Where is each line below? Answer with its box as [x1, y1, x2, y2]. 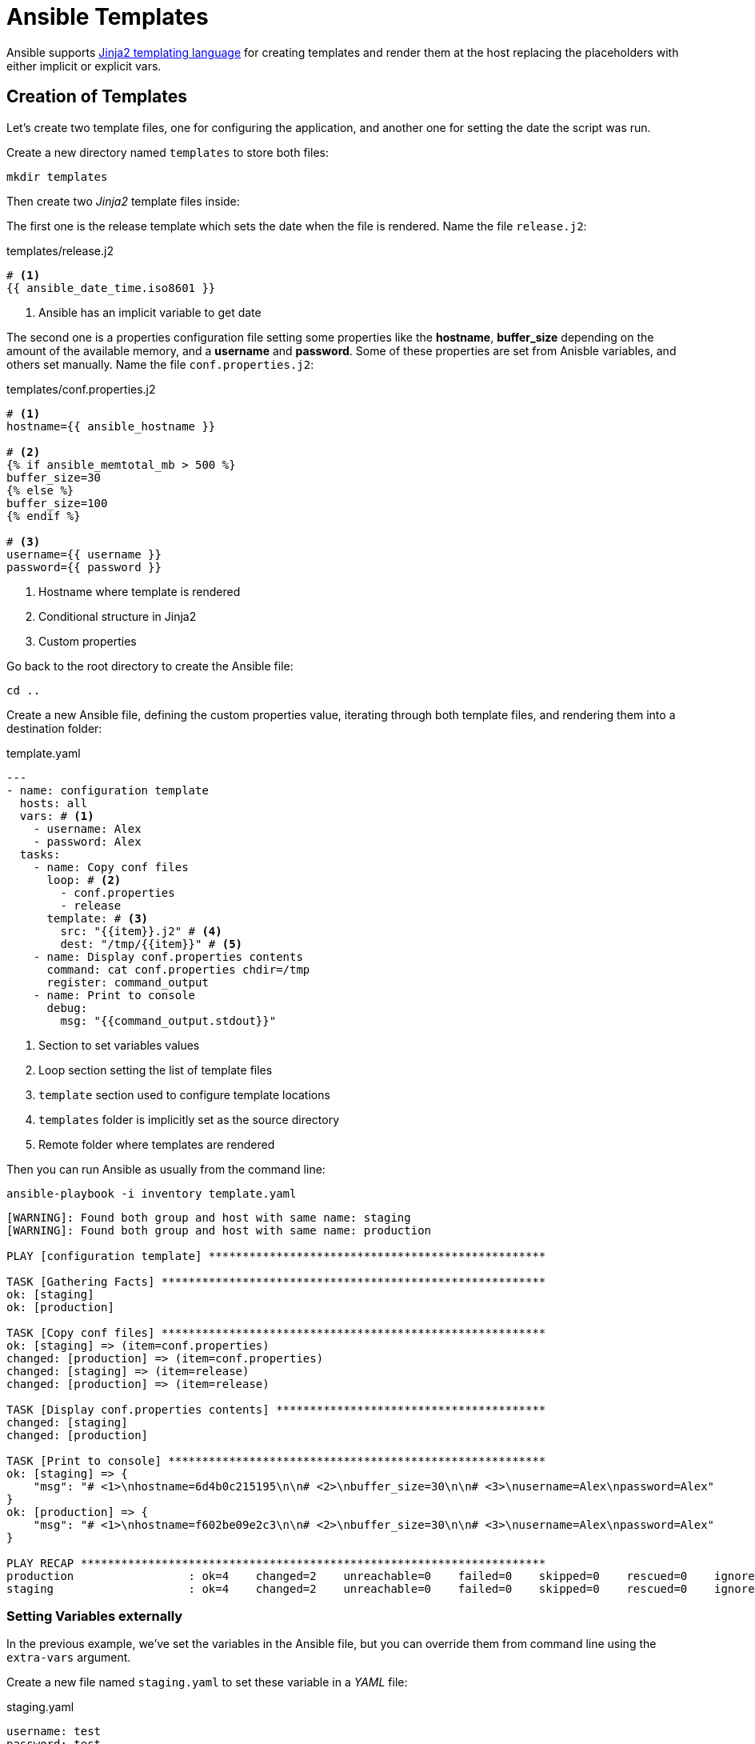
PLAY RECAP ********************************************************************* [6, 1556, 546, 1570]
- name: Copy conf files [33, 860, 189, 874]
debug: [46, 1001, 88, 1014]
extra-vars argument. [6, 1650, 131, 1665]
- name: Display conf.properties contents [33, 950, 303, 963]
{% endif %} [6, 509, 81, 522]
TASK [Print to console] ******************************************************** [6, 1454, 546, 1467]
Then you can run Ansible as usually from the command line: [6, 1162, 326, 1176]
